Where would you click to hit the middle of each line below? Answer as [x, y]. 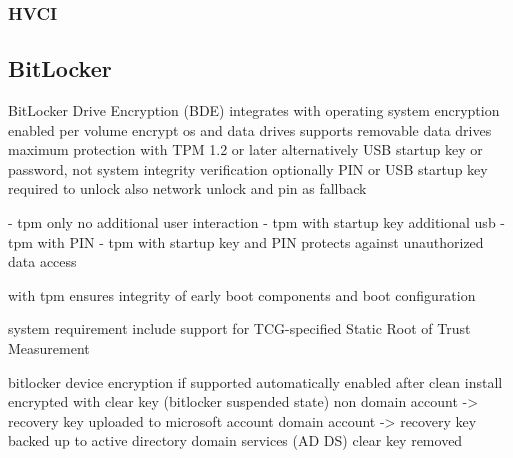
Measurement [49, 347]
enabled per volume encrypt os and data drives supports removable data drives [250, 129]
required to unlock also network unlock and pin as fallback [187, 188]
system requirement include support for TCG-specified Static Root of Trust [239, 328]
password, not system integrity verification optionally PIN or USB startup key [248, 168]
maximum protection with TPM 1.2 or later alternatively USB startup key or [245, 149]
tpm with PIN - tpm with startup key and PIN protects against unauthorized [246, 241]
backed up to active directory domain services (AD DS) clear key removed [235, 440]
